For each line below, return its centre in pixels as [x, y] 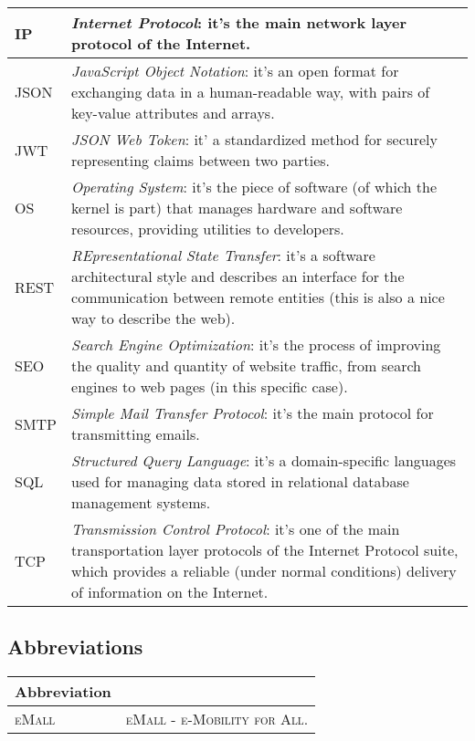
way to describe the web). [153, 318]
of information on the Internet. [170, 592]
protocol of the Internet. [161, 43]
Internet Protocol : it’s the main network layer [239, 22]
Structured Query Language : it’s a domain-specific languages [264, 460]
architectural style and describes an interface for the [238, 276]
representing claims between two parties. [201, 160]
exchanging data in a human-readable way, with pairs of [251, 92]
